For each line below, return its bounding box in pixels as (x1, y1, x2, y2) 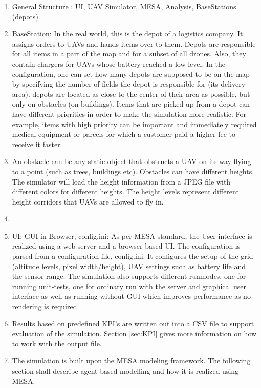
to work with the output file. (12, 338, 102, 349)
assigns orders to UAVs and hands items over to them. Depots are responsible (12, 38, 256, 49)
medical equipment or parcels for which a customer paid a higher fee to (12, 129, 236, 139)
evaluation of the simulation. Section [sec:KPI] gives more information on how (12, 328, 257, 339)
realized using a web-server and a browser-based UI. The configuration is (12, 240, 241, 251)
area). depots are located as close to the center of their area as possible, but (12, 88, 250, 99)
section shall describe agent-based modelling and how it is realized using (12, 365, 239, 376)
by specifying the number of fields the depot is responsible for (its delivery (12, 78, 246, 89)
